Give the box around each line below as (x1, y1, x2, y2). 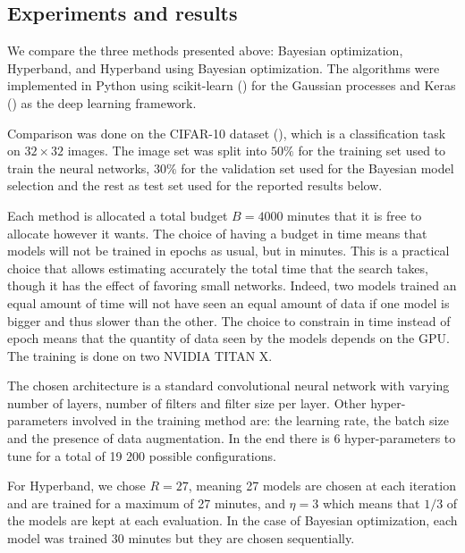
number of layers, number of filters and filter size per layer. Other (7, 393, 367, 412)
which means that (322, 493, 420, 512)
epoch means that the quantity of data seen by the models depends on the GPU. (7, 329, 450, 348)
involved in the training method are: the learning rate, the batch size (72, 411, 449, 430)
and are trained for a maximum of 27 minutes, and (7, 493, 285, 512)
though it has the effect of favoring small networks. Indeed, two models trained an (7, 276, 457, 295)
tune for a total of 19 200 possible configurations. (7, 446, 276, 465)
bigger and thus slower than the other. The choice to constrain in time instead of (7, 311, 451, 330)
